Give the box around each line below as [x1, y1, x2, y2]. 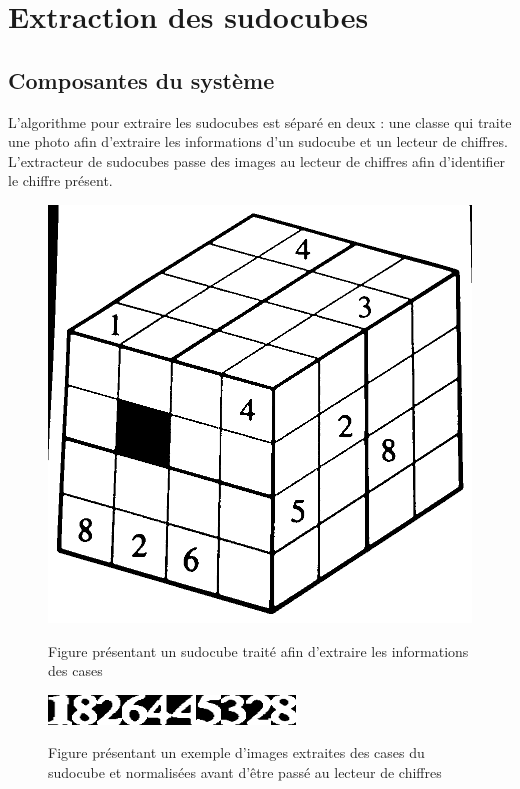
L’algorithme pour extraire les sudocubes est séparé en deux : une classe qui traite [8, 111, 512, 132]
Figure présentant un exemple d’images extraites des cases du [48, 742, 425, 763]
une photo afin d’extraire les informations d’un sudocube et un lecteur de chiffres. [8, 131, 508, 152]
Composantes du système [8, 64, 275, 95]
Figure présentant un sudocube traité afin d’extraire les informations [48, 640, 469, 661]
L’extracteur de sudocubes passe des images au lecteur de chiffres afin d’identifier [8, 150, 506, 171]
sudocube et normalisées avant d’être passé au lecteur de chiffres [48, 761, 442, 782]
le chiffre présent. [8, 170, 113, 191]
